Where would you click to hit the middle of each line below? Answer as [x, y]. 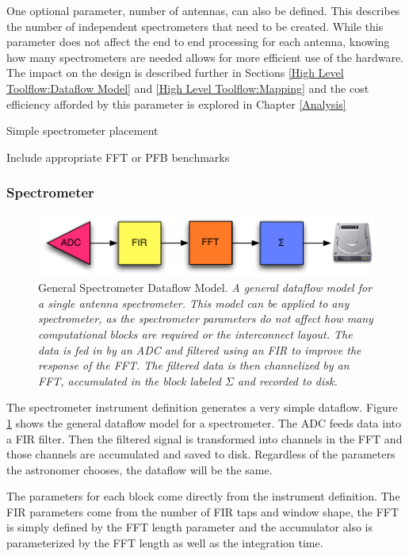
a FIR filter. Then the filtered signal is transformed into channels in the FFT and [204, 438]
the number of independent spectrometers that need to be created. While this [195, 26]
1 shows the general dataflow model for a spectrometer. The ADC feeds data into [204, 422]
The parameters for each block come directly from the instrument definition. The [203, 496]
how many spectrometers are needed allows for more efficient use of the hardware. [205, 57]
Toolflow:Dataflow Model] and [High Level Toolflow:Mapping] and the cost [188, 88]
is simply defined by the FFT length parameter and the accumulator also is [190, 527]
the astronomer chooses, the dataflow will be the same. [140, 469]
